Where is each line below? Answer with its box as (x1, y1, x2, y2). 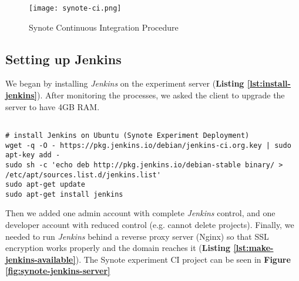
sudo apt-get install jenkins (5, 190, 123, 199)
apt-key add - (5, 151, 61, 160)
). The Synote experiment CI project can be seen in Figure (75, 253, 291, 265)
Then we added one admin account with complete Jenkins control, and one (5, 207, 276, 219)
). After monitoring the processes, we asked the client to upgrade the (36, 89, 285, 101)
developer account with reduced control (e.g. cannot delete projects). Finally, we (5, 219, 294, 231)
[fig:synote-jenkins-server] (5, 265, 110, 277)
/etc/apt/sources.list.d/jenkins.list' (5, 170, 161, 179)
